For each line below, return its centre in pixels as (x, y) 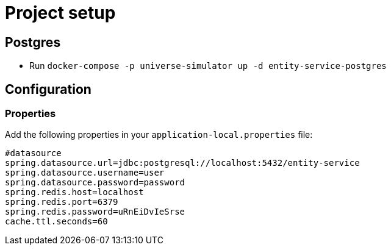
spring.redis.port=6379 (62, 202)
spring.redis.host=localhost (74, 192)
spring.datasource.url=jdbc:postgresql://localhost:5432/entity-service (182, 163)
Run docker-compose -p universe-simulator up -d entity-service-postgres (208, 66)
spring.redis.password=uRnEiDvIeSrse (95, 212)
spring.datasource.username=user (85, 173)
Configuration (48, 89)
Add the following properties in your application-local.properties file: (159, 135)
